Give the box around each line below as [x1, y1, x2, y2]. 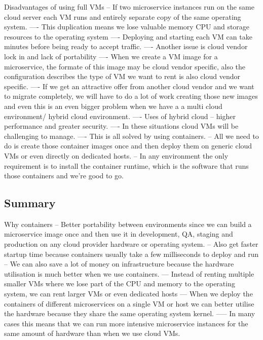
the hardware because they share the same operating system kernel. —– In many [4, 308, 255, 319]
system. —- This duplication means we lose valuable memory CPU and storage [4, 21, 250, 32]
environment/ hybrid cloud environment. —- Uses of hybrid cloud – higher [4, 110, 236, 121]
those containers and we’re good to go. [4, 170, 124, 181]
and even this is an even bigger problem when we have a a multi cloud [4, 100, 222, 111]
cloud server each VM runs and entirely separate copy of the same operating [4, 11, 241, 22]
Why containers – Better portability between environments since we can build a [4, 218, 252, 229]
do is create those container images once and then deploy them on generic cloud [4, 140, 252, 151]
